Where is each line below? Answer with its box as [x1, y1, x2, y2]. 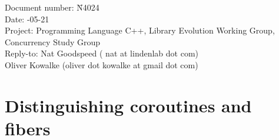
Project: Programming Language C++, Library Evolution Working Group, [5, 24, 275, 36]
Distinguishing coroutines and [5, 93, 252, 117]
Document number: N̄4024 [5, 1, 99, 13]
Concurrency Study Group [5, 35, 101, 48]
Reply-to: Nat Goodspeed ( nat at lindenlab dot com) [5, 47, 198, 59]
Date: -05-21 [5, 12, 49, 25]
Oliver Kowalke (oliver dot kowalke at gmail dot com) [5, 58, 198, 71]
